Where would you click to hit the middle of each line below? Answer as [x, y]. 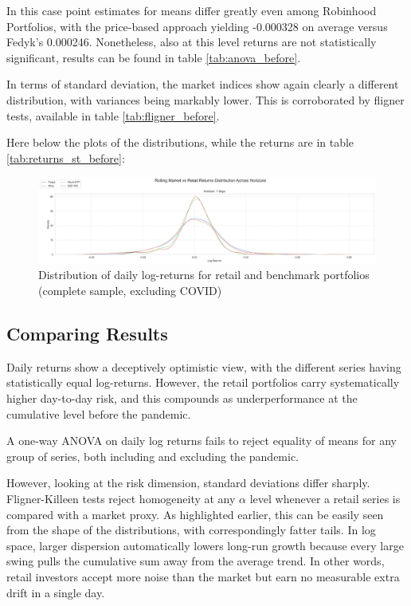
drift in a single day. [56, 592]
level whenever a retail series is [325, 498]
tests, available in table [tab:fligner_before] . [113, 115]
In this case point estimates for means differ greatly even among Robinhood [192, 10]
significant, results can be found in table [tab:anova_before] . [154, 57]
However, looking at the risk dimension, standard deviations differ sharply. [188, 483]
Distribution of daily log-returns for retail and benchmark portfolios [204, 275]
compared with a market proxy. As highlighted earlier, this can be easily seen [195, 514]
